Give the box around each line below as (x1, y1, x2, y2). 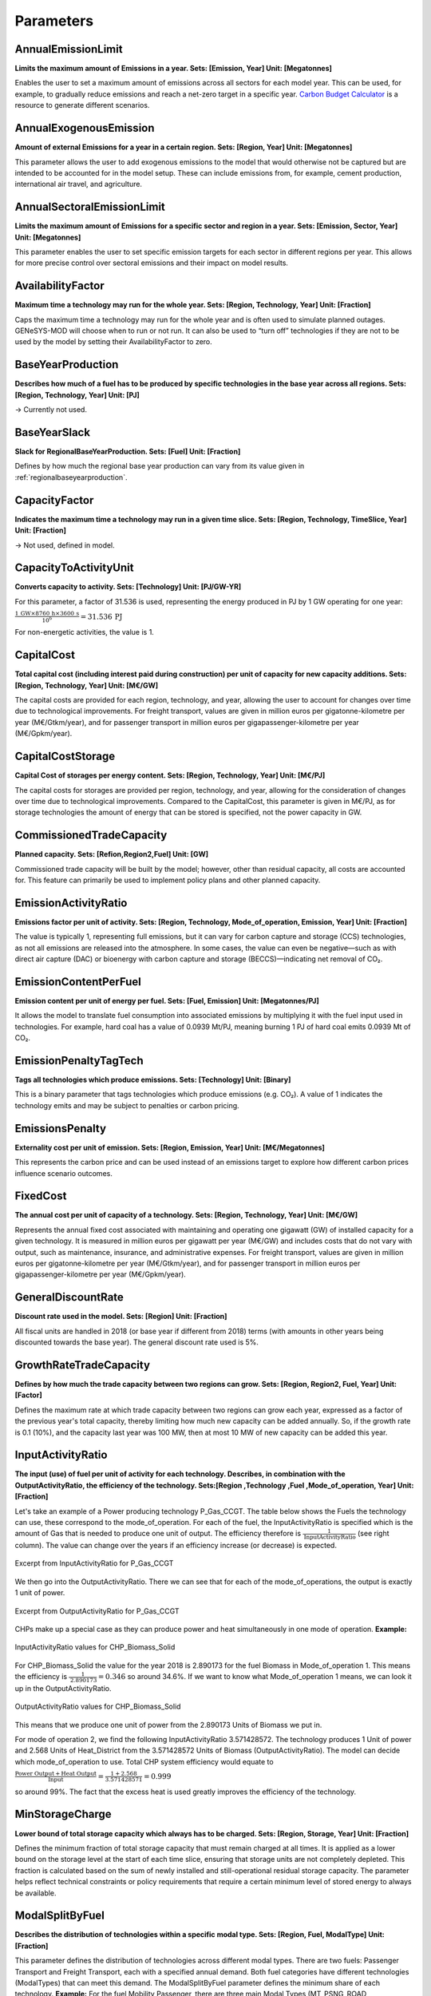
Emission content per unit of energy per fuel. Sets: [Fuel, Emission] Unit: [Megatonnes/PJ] (14, 996, 319, 1005)
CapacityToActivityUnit (14, 561, 134, 575)
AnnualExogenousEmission (14, 121, 155, 135)
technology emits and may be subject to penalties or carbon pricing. (14, 1100, 239, 1110)
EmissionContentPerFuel (14, 975, 141, 988)
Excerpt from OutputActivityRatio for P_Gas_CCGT (14, 1606, 180, 1616)
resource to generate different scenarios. (14, 101, 150, 110)
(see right (357, 1529, 389, 1539)
